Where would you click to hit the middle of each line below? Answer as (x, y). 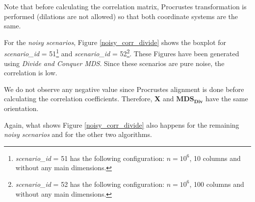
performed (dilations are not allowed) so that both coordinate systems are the (121, 16)
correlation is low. (31, 73)
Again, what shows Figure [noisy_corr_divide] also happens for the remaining (122, 124)
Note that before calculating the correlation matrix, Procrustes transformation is (125, 6)
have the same (227, 99)
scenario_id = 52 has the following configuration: (90, 184)
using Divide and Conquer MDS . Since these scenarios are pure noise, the (114, 63)
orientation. (21, 108)
